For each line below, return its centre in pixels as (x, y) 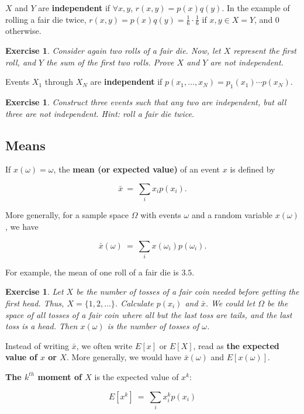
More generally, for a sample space (67, 215)
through (59, 82)
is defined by (253, 169)
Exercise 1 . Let (34, 291)
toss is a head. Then (42, 326)
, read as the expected (236, 345)
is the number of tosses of (153, 326)
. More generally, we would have (124, 357)
